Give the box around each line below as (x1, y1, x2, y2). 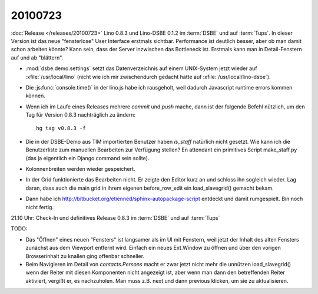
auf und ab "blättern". (11, 54, 64, 61)
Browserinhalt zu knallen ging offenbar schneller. (25, 252, 144, 259)
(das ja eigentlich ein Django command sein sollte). (25, 154, 150, 161)
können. (25, 92, 45, 100)
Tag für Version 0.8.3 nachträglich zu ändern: (25, 111, 135, 118)
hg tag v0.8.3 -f (36, 125, 86, 132)
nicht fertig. (25, 203, 54, 210)
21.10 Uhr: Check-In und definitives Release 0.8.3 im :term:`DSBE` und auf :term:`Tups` (11, 214, 220, 221)
